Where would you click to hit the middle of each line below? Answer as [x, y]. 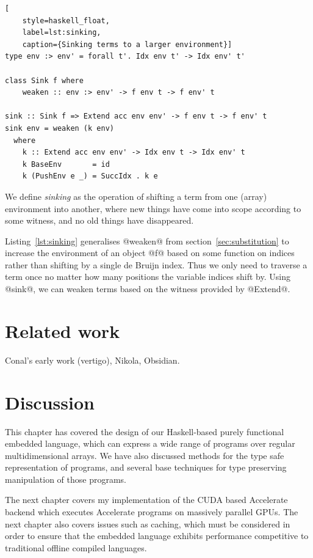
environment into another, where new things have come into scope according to [153, 208]
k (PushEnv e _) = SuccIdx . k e [90, 176]
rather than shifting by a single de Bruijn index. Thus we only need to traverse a [156, 264]
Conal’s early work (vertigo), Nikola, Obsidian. [92, 360]
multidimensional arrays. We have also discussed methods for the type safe [145, 455]
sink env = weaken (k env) [59, 128]
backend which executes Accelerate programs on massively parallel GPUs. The [152, 512]
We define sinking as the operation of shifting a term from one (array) [136, 196]
